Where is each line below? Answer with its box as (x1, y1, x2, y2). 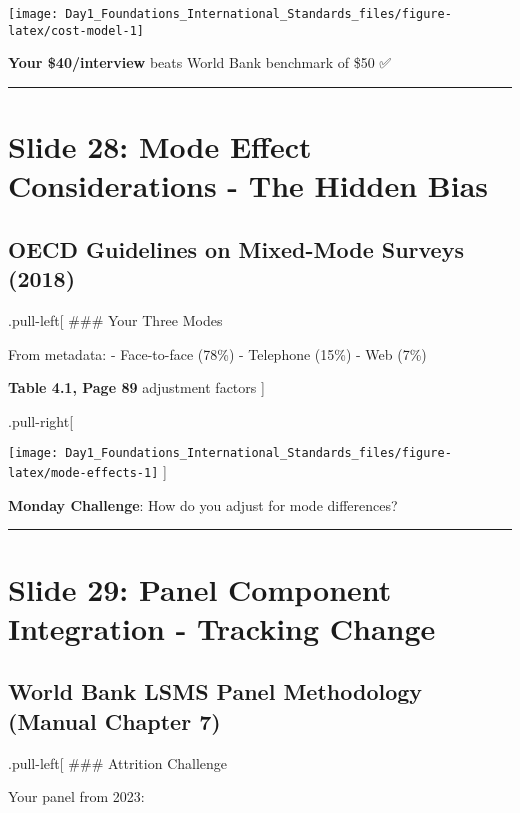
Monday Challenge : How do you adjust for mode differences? (8, 494, 398, 515)
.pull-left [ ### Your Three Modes (8, 310, 223, 331)
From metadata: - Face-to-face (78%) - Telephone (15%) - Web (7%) (8, 343, 427, 364)
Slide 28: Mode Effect (8, 126, 312, 167)
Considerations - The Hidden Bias (8, 165, 489, 206)
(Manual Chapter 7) (8, 705, 221, 736)
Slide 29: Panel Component (8, 568, 392, 609)
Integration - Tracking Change (8, 607, 436, 648)
